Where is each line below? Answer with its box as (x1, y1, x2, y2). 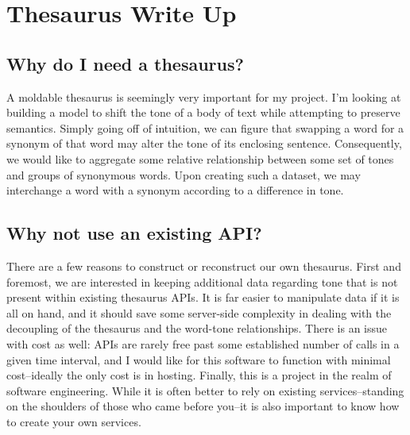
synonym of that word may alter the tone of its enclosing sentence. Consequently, (6, 135, 402, 152)
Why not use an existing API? (6, 221, 262, 245)
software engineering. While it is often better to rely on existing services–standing (6, 382, 404, 398)
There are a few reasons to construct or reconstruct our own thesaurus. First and (6, 257, 401, 274)
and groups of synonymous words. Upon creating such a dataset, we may (6, 166, 361, 183)
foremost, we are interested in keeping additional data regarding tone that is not (6, 273, 398, 290)
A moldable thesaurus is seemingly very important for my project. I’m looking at (6, 88, 401, 105)
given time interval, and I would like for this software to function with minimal (6, 351, 391, 368)
